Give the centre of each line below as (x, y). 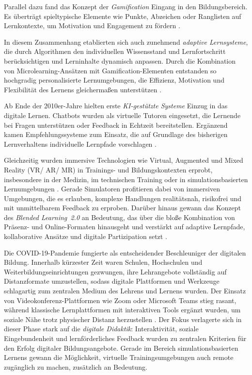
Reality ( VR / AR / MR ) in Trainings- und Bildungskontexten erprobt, (108, 169)
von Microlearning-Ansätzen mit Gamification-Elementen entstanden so (110, 70)
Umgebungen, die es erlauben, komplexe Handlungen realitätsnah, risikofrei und (123, 198)
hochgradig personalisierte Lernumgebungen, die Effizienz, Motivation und (114, 80)
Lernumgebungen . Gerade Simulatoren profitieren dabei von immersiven (112, 189)
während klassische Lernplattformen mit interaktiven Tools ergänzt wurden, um (122, 310)
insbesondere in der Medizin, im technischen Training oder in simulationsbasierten (126, 179)
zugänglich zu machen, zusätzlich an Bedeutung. (76, 366)
